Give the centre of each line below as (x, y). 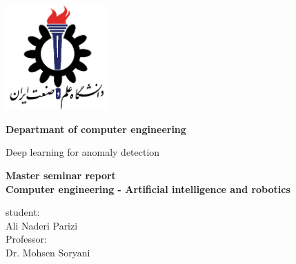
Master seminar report (61, 175)
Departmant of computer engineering (96, 129)
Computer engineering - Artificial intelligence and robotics (148, 189)
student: (23, 212)
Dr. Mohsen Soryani (48, 252)
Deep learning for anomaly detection (83, 152)
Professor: (26, 239)
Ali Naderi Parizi (42, 225)
